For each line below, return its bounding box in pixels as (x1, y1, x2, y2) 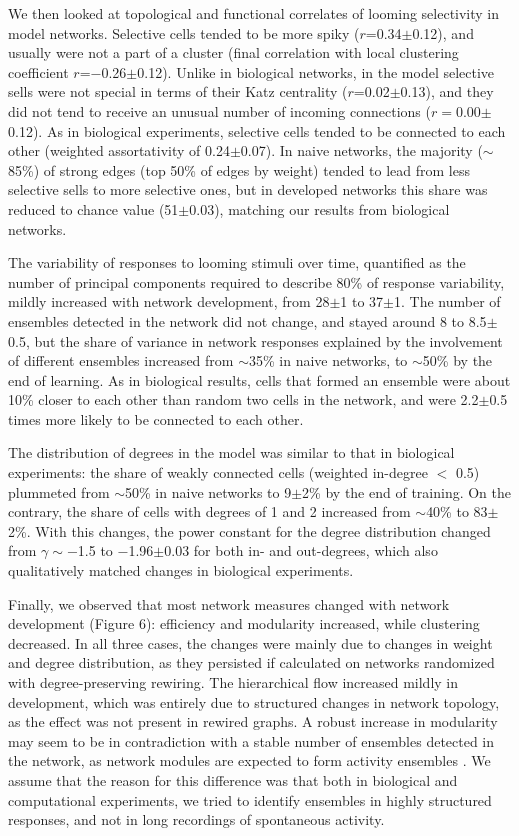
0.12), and (412, 22, 474, 43)
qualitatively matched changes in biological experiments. (8, 560, 354, 581)
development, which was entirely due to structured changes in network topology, (8, 691, 500, 712)
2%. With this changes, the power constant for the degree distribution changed (8, 520, 491, 541)
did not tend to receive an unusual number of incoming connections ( (8, 100, 431, 121)
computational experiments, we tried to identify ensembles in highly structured (8, 789, 492, 810)
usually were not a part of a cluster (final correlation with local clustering (8, 42, 459, 63)
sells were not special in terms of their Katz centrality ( (8, 81, 348, 102)
